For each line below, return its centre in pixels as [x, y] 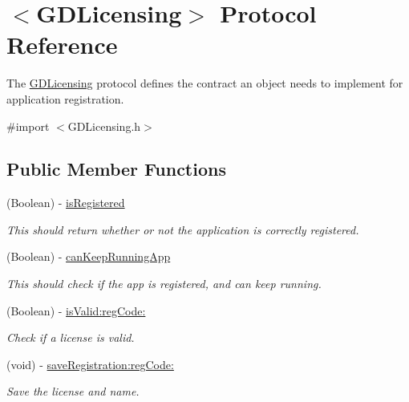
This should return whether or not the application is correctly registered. [183, 229]
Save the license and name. [73, 391]
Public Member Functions [116, 169]
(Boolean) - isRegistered [66, 203]
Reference [62, 45]
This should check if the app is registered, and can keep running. [164, 284]
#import [28, 126]
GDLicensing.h [104, 126]
